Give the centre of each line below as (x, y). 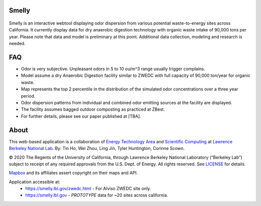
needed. (17, 44)
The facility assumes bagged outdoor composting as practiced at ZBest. (93, 109)
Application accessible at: (35, 182)
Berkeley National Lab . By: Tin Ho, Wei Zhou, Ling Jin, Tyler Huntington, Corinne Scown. (97, 148)
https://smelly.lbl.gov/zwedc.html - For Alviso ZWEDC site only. (88, 189)
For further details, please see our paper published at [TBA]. (81, 116)
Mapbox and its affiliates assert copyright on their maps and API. (73, 173)
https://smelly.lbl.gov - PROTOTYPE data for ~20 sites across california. (97, 195)
